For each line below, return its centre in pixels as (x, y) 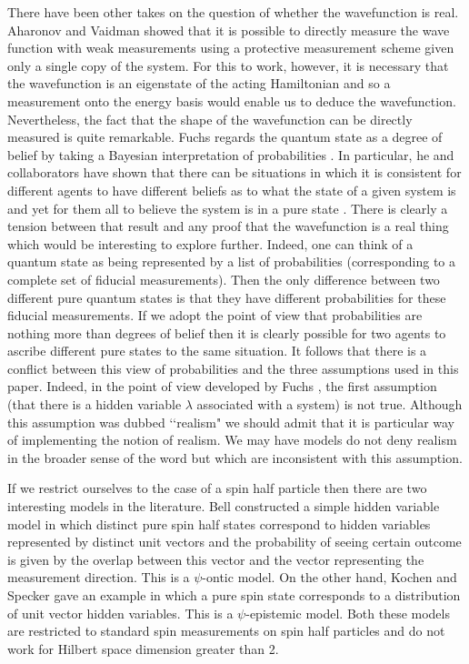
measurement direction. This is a (99, 577)
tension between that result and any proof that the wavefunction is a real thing (228, 226)
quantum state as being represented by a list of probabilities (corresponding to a (232, 262)
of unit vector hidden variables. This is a (120, 613)
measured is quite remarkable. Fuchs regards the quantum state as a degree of (225, 137)
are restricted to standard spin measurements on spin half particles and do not (226, 631)
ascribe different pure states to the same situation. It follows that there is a (217, 351)
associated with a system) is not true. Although (329, 404)
